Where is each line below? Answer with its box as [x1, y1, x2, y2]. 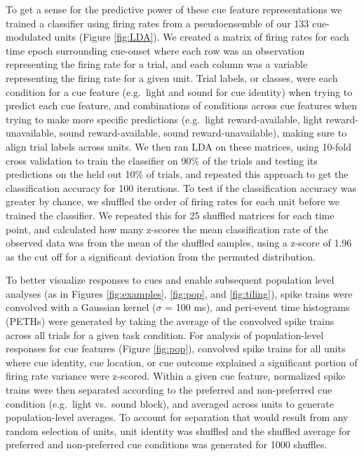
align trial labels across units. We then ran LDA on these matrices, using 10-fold [6, 139, 352, 153]
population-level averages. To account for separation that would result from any [6, 410, 349, 424]
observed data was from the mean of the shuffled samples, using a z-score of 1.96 [6, 235, 352, 250]
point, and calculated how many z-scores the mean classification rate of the [6, 221, 329, 236]
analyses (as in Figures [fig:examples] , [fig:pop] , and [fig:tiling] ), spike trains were [6, 286, 353, 300]
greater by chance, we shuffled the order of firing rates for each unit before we [6, 194, 340, 209]
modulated [6, 29, 51, 44]
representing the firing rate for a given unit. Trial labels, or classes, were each [6, 70, 338, 85]
